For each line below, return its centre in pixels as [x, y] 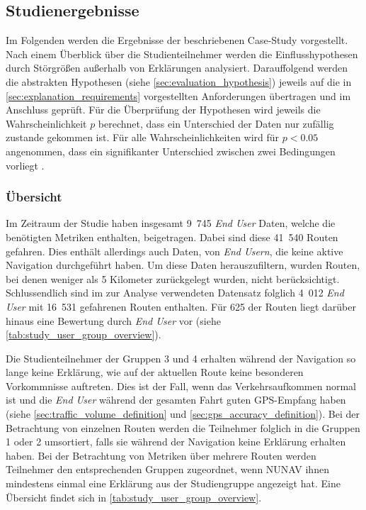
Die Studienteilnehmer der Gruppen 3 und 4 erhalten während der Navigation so [181, 358]
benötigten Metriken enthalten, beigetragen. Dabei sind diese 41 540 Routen [172, 237]
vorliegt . [25, 165]
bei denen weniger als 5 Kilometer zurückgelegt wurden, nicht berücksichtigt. [173, 278]
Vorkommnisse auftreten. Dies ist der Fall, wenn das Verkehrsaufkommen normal [181, 386]
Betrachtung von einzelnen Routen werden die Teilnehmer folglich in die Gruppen [183, 427]
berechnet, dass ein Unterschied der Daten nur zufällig [216, 123]
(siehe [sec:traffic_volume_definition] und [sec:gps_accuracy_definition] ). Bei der [183, 414]
